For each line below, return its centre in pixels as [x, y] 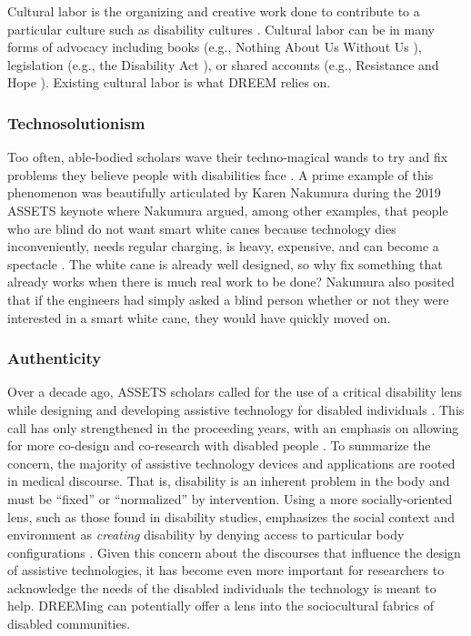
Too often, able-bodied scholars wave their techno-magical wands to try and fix [228, 157]
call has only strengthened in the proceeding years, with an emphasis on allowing [233, 427]
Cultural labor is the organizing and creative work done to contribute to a [214, 11]
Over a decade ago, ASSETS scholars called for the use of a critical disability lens [235, 392]
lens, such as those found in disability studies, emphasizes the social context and [231, 516]
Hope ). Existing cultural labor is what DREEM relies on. [169, 82]
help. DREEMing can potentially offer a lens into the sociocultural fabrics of [220, 606]
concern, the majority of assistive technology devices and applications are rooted [231, 463]
